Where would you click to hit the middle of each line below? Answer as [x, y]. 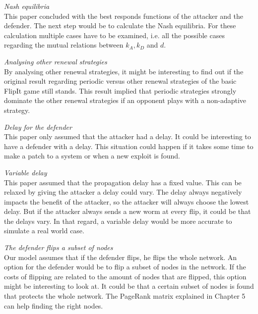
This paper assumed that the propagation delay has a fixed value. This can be [123, 182]
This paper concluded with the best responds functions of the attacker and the [124, 16]
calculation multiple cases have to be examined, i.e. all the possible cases [114, 35]
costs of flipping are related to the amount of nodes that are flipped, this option [125, 276]
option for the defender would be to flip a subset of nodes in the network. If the [125, 267]
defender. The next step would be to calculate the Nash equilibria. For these [120, 26]
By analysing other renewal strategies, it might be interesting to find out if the [124, 71]
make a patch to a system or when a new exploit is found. [92, 156]
